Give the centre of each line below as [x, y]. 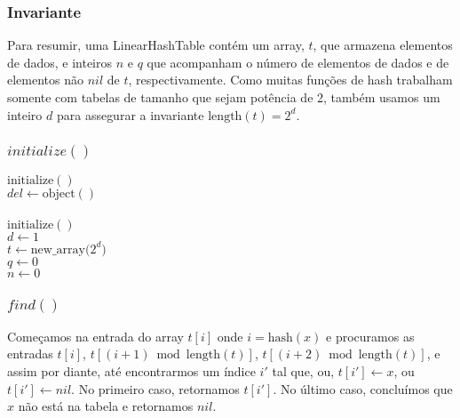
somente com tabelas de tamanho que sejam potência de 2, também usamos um [224, 97]
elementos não [46, 80]
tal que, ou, [303, 371]
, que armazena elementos [383, 45]
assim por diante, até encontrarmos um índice [131, 371]
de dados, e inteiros [60, 62]
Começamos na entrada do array [95, 336]
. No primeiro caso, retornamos [155, 388]
